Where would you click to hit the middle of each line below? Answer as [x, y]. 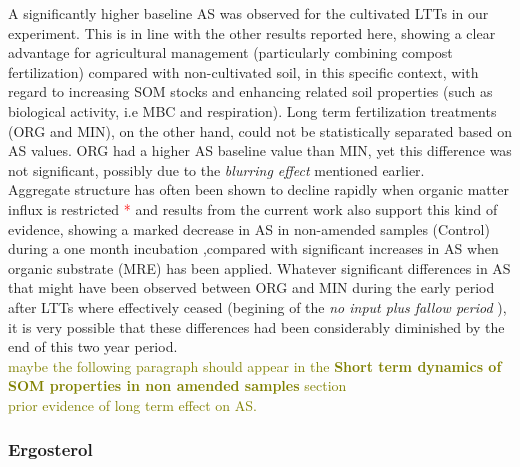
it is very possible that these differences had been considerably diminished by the [256, 326]
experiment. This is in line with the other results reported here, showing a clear [252, 32]
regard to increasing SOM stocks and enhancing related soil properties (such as [250, 91]
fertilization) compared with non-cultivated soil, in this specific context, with [243, 71]
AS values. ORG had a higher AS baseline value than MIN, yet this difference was [260, 150]
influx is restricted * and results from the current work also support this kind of [253, 208]
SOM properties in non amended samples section [177, 385]
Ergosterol [50, 449]
